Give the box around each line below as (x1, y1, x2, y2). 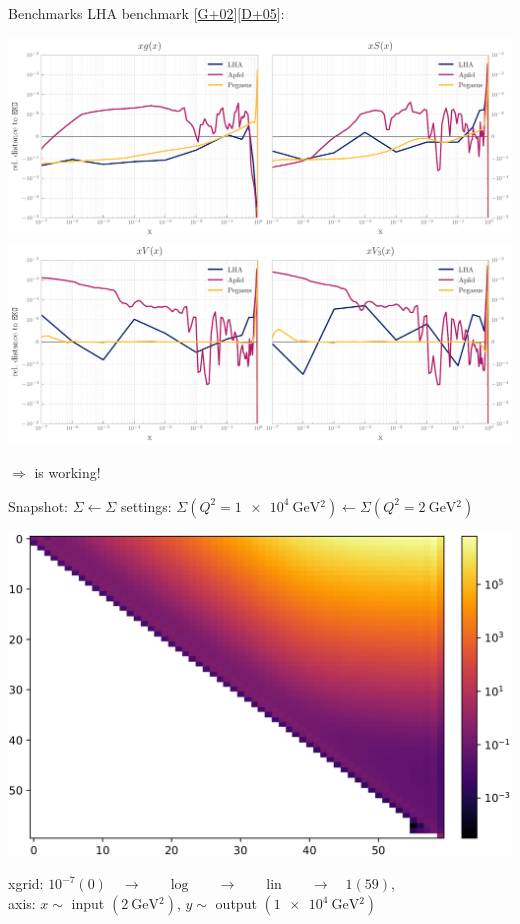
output (215, 893, 257, 914)
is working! (34, 462, 101, 483)
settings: (120, 495, 172, 516)
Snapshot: (8, 495, 68, 516)
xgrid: (8, 873, 44, 894)
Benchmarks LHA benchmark (8, 3, 189, 23)
